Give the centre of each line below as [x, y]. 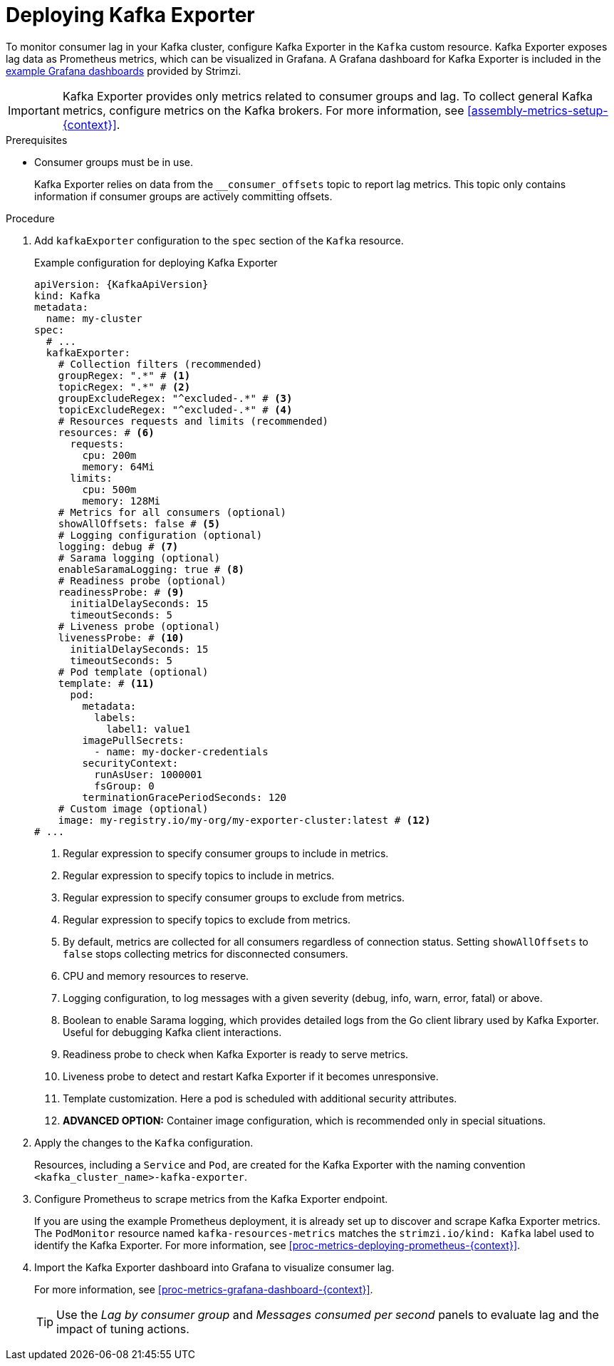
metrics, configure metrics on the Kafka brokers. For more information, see [263, 110]
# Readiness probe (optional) [142, 580]
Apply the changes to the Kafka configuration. [144, 1142]
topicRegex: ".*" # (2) [124, 387]
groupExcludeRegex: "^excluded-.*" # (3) [175, 398]
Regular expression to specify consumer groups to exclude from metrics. [234, 897]
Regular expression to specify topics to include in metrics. [199, 875]
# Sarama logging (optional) [139, 558]
